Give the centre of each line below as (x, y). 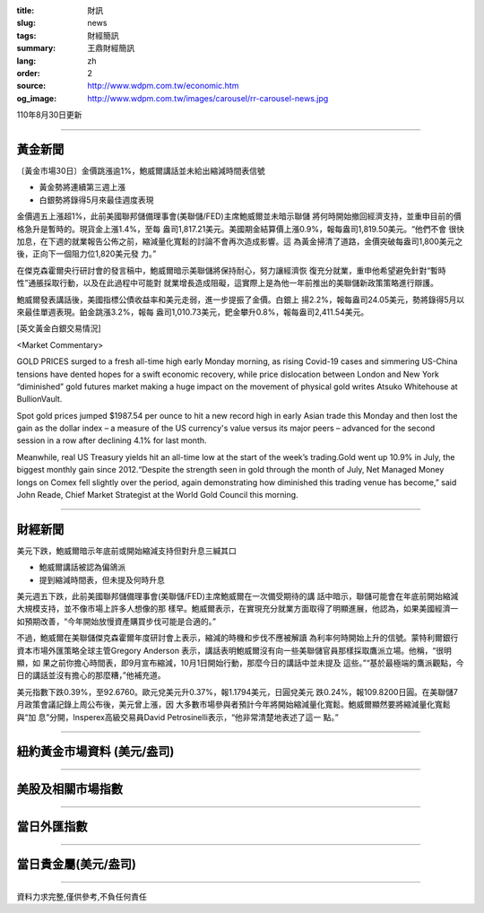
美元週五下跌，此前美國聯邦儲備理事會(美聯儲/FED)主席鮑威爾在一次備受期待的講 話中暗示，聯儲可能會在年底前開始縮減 (238, 596)
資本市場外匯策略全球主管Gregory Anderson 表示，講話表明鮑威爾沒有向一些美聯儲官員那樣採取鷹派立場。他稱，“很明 (234, 650)
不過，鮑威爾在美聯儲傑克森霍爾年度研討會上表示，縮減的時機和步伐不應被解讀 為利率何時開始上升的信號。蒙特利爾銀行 (238, 638)
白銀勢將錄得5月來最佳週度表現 (96, 200)
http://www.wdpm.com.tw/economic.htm (163, 86)
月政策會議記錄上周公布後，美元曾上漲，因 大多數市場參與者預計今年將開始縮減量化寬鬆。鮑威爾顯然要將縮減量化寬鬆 (233, 705)
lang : (26, 61)
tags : (26, 35)
